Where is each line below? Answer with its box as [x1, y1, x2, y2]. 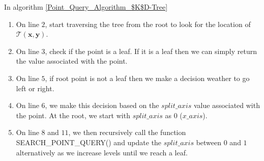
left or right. [16, 83, 54, 93]
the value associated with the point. [16, 56, 128, 66]
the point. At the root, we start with [16, 110, 130, 120]
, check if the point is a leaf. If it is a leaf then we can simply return [45, 45, 257, 56]
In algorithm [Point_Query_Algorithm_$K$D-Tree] [4, 2, 168, 12]
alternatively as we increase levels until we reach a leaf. [16, 147, 188, 157]
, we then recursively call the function [68, 127, 186, 138]
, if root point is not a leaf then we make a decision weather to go [45, 72, 250, 83]
